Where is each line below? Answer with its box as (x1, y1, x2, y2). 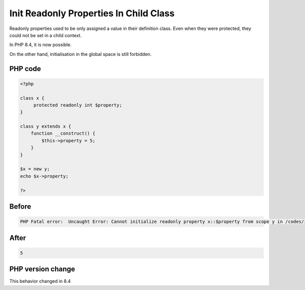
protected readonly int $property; (33, 102, 122, 108)
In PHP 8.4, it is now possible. (9, 42, 72, 48)
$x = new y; (20, 166, 50, 172)
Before (9, 202, 32, 211)
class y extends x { (20, 123, 71, 130)
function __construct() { (30, 131, 96, 137)
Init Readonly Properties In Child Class (9, 8, 175, 19)
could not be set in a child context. (9, 32, 82, 38)
